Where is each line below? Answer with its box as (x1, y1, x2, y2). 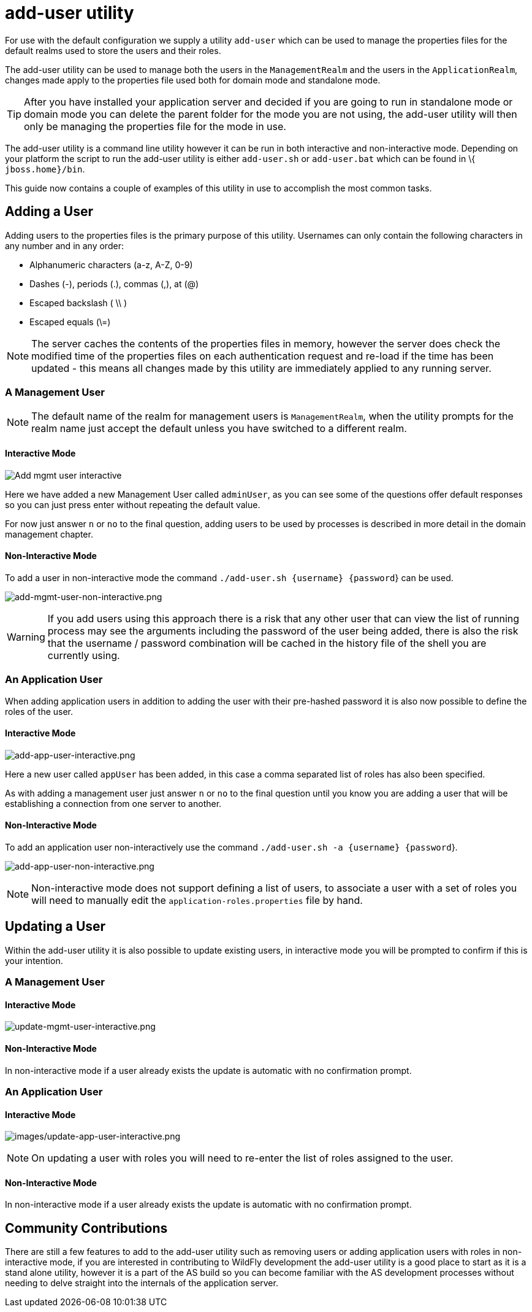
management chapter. (5, 528, 93, 539)
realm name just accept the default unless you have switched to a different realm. (31, 422, 407, 435)
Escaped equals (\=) (29, 316, 111, 327)
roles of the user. (5, 706, 74, 717)
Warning (7, 630, 45, 643)
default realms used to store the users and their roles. (5, 45, 221, 56)
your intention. (5, 955, 63, 966)
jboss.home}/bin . (5, 163, 85, 174)
